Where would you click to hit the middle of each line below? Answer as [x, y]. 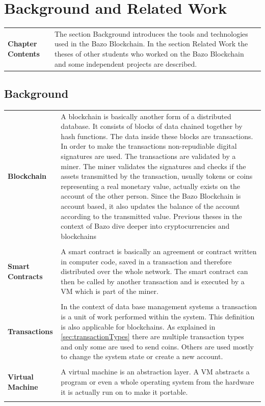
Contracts [25, 276]
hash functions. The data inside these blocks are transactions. [157, 136]
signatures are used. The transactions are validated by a [148, 156]
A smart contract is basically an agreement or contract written [159, 251]
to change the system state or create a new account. [142, 356]
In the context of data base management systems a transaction [159, 306]
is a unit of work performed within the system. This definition [158, 316]
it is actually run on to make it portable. [124, 391]
